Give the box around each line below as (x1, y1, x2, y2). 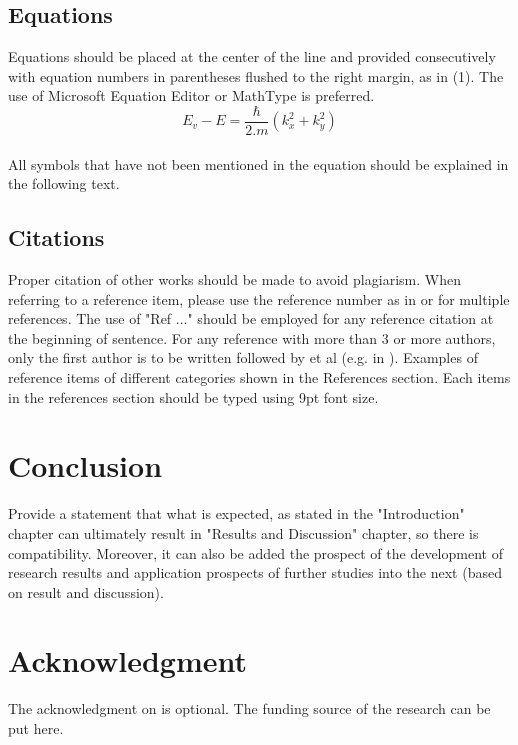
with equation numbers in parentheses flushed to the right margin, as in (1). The (8, 65, 504, 86)
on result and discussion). (8, 581, 164, 602)
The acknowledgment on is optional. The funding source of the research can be (8, 698, 491, 719)
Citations (8, 222, 105, 253)
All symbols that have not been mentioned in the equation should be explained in (8, 153, 509, 174)
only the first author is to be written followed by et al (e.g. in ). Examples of (8, 347, 478, 368)
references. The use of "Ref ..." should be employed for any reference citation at (8, 308, 494, 329)
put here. (8, 718, 64, 738)
